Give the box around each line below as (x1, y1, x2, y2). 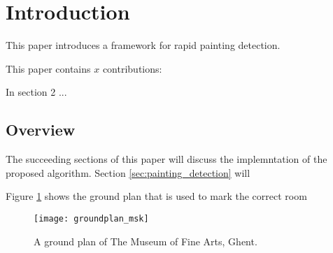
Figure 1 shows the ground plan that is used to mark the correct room (6, 189, 307, 203)
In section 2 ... (6, 85, 67, 99)
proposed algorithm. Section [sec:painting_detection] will (6, 165, 250, 180)
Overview (6, 119, 76, 140)
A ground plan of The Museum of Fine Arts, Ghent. (34, 233, 257, 248)
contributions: (102, 61, 162, 75)
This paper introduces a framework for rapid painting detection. (6, 38, 281, 52)
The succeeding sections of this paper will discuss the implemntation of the (6, 152, 327, 166)
